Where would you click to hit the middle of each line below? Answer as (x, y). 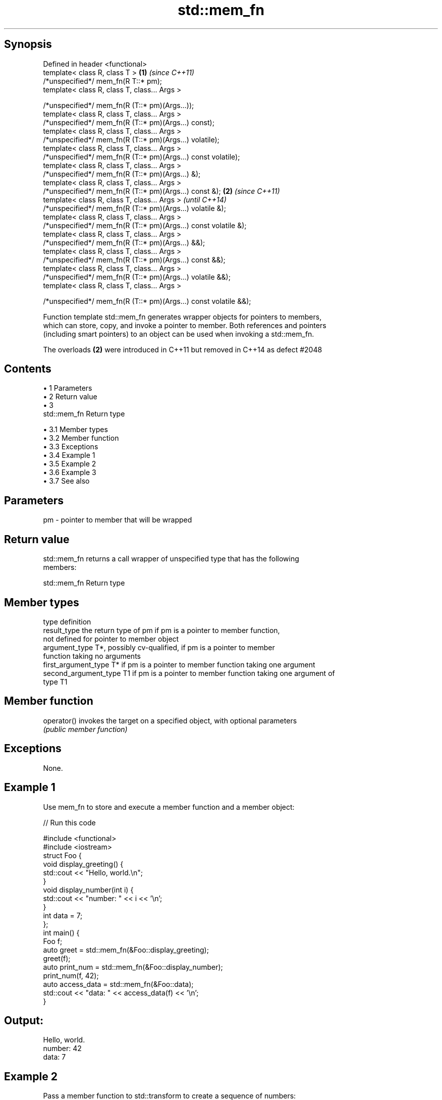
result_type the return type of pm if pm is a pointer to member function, (161, 630)
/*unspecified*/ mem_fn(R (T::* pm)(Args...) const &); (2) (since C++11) (161, 191)
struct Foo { (62, 855)
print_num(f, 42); (71, 975)
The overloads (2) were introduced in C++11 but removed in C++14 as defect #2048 (183, 349)
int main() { (61, 932)
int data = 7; (63, 915)
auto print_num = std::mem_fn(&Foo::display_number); (133, 967)
